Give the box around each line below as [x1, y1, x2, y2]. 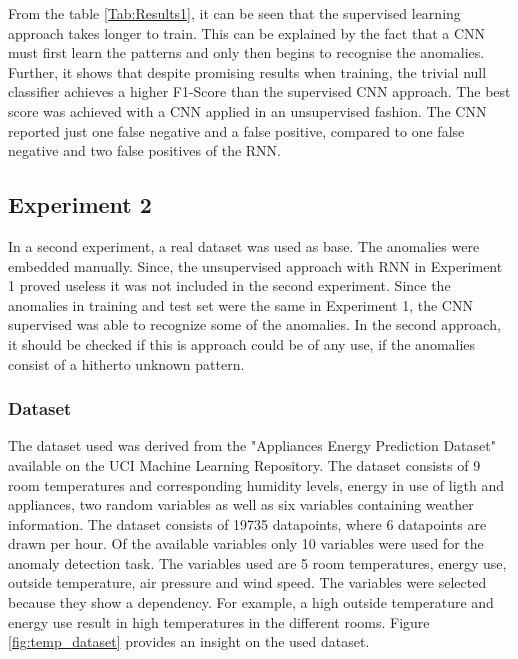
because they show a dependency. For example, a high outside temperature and [8, 592, 494, 613]
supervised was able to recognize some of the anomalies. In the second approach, [8, 314, 501, 335]
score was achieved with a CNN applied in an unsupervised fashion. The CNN [8, 100, 487, 121]
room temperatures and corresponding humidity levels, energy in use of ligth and [8, 474, 505, 495]
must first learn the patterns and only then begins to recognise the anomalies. [8, 42, 485, 63]
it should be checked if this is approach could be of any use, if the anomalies [8, 333, 476, 354]
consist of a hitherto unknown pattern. [8, 353, 245, 374]
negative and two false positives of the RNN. [8, 140, 282, 161]
